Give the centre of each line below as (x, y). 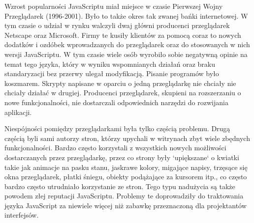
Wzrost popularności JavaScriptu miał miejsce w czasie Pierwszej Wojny (114, 6)
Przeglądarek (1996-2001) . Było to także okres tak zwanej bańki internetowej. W (126, 15)
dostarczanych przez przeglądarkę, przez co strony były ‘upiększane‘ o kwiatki (122, 157)
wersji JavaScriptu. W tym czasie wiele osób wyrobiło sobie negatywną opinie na (126, 54)
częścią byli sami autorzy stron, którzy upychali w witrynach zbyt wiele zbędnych (127, 138)
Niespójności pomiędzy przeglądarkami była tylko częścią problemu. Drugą (117, 128)
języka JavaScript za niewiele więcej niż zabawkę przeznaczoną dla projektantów (126, 205)
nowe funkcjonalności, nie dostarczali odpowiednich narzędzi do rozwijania (116, 102)
